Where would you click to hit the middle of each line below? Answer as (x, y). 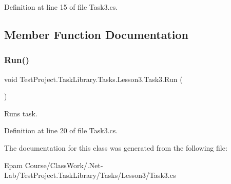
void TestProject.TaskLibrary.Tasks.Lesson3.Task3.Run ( (93, 79)
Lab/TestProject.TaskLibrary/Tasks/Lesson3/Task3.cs (90, 175)
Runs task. (21, 113)
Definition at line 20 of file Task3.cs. (61, 130)
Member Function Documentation (97, 34)
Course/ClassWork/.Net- (64, 165)
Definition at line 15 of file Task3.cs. (61, 7)
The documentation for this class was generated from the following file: (116, 147)
